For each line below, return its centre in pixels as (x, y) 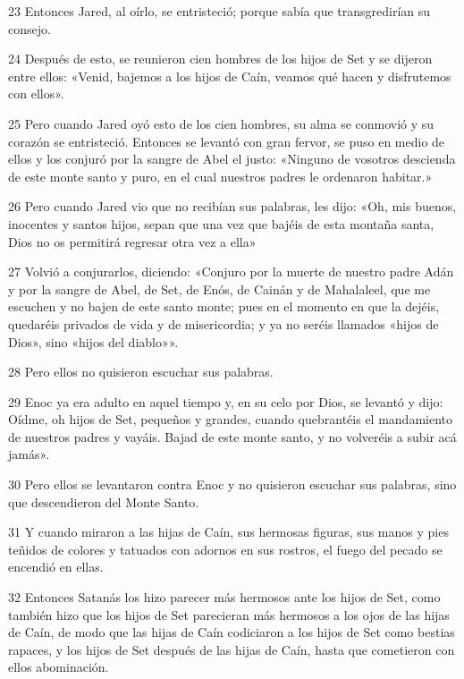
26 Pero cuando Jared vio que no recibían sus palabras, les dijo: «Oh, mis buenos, (232, 206)
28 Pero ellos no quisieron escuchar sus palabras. (141, 372)
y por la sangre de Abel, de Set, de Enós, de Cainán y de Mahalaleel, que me (219, 289)
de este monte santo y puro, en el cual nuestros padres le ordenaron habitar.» (220, 176)
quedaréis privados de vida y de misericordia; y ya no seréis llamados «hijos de (224, 323)
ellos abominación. (59, 667)
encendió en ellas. (56, 567)
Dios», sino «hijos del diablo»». (93, 341)
